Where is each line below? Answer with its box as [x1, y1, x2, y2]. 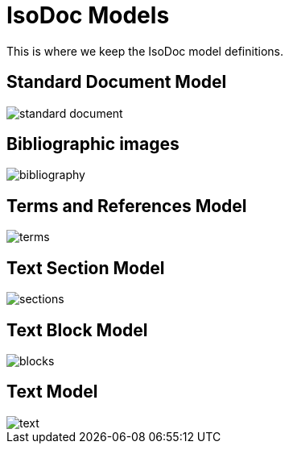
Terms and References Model [6, 195, 247, 216]
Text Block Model [6, 319, 148, 340]
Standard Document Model [6, 72, 227, 93]
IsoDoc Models [6, 2, 170, 29]
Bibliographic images [6, 134, 180, 155]
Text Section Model [6, 257, 165, 278]
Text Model [6, 381, 98, 402]
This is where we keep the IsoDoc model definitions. [6, 44, 283, 58]
